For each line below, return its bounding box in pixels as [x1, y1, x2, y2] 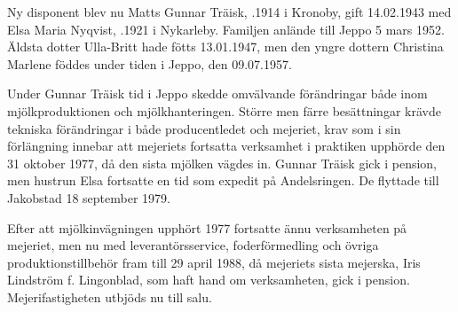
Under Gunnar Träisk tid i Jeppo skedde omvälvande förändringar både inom [7, 84, 428, 103]
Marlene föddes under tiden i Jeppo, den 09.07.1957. [7, 54, 292, 73]
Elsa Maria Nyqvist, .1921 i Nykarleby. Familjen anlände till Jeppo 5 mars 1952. [7, 19, 445, 38]
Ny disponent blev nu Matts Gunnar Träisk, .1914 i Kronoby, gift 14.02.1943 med [7, 3, 452, 20]
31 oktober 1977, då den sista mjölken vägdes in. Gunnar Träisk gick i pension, [7, 153, 438, 172]
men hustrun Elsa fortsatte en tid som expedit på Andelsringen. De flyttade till [7, 171, 439, 190]
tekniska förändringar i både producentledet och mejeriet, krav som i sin [7, 119, 401, 137]
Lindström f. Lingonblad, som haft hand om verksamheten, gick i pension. [7, 270, 410, 289]
